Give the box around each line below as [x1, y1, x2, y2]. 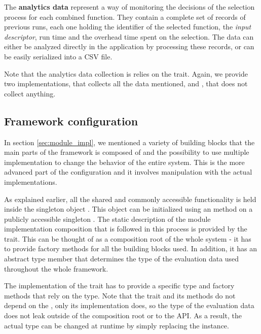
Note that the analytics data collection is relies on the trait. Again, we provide [4, 68, 248, 79]
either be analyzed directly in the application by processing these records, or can [4, 41, 254, 52]
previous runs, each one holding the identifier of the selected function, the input [4, 21, 251, 32]
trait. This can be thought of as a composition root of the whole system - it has [4, 233, 251, 244]
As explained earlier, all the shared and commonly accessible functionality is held [4, 193, 256, 204]
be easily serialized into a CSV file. [4, 51, 113, 61]
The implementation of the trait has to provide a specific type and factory [4, 280, 235, 291]
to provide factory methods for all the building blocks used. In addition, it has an [4, 243, 257, 254]
